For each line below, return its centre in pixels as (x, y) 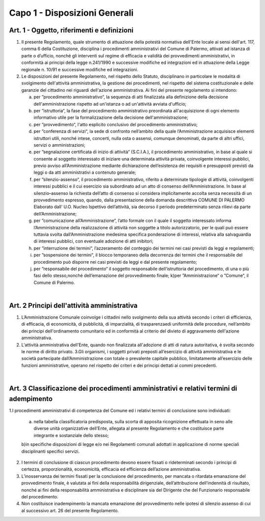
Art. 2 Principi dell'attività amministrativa (73, 305)
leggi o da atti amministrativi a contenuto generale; (85, 172)
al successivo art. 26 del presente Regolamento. (70, 510)
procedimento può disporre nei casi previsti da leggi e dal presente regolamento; (115, 262)
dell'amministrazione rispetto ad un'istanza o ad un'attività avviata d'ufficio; (110, 104)
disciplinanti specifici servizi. (51, 451)
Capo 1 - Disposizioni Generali (71, 13)
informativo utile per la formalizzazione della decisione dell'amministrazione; (111, 117)
